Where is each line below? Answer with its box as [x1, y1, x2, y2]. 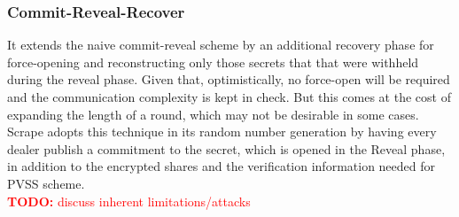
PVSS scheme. [7, 174, 85, 192]
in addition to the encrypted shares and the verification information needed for [7, 157, 436, 175]
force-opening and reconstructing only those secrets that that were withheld [7, 52, 419, 71]
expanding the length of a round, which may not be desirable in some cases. [7, 105, 419, 123]
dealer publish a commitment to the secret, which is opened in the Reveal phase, [7, 139, 446, 158]
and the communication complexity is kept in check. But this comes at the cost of [7, 88, 451, 105]
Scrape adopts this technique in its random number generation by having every [7, 122, 437, 141]
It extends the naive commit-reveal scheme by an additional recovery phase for [7, 35, 434, 54]
